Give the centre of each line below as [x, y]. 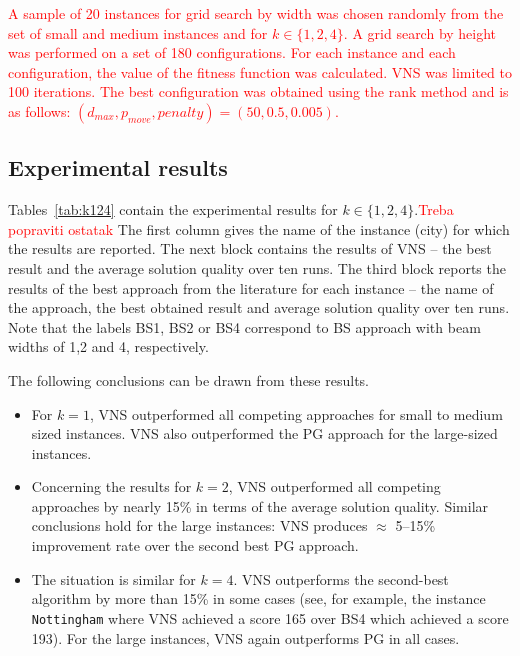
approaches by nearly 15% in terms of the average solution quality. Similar [260, 505]
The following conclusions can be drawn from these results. [188, 379]
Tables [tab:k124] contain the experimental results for [173, 209]
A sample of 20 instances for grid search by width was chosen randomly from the [256, 13]
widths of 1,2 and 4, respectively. [108, 346]
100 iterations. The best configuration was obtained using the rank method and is [258, 91]
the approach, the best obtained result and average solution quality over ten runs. [259, 307]
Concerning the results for [111, 486]
